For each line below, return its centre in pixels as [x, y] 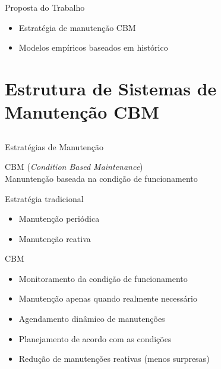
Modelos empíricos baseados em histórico [93, 47]
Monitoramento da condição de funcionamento [103, 278]
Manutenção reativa [55, 238]
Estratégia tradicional [44, 198]
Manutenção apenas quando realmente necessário [108, 298]
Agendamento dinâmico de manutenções [92, 319]
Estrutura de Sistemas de [111, 88]
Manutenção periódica [59, 218]
